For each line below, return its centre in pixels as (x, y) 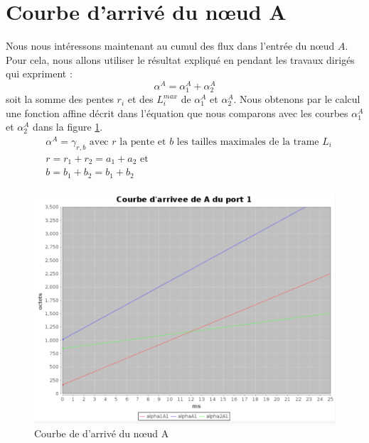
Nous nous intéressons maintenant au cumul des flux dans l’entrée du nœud (170, 46)
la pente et (143, 142)
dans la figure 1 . (68, 127)
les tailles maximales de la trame (248, 142)
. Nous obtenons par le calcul (297, 99)
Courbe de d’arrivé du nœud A (102, 433)
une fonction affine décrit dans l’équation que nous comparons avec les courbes (177, 113)
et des (140, 99)
